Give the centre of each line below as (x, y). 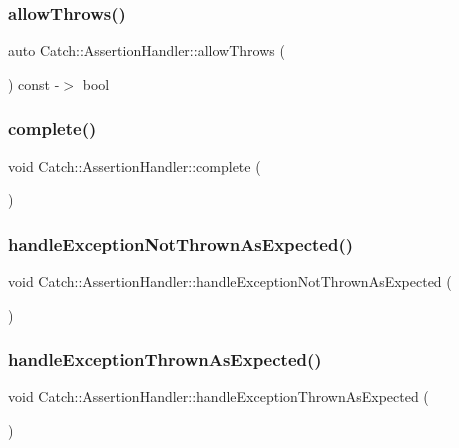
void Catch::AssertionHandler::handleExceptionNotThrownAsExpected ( (230, 281)
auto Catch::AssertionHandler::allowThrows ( (146, 50)
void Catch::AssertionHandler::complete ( (134, 165)
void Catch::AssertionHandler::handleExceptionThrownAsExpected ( (218, 396)
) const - (34, 83)
